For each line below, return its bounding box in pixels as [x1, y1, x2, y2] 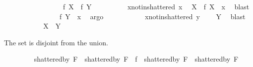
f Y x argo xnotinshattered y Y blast [59, 11, 246, 21]
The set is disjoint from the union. [4, 37, 108, 47]
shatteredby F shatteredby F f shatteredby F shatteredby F [34, 54, 239, 64]
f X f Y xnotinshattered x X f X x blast [63, 1, 250, 11]
